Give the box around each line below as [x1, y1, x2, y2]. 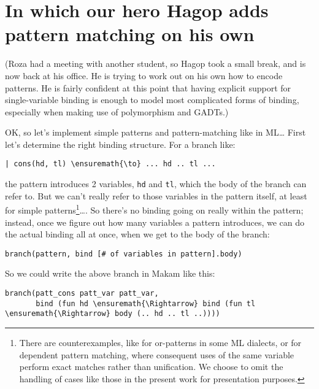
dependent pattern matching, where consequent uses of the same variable [19, 348, 294, 361]
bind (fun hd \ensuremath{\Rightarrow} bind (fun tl [36, 299, 256, 308]
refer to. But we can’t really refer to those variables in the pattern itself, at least [5, 189, 307, 202]
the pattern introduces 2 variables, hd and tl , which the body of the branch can [5, 177, 307, 190]
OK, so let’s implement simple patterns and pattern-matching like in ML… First [5, 126, 306, 139]
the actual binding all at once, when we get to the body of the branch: [5, 228, 270, 241]
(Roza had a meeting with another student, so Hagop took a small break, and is [5, 57, 306, 70]
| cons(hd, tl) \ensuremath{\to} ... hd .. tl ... [5, 160, 216, 169]
